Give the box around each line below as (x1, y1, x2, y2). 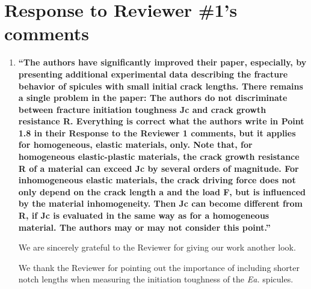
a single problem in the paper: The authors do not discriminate (18, 91, 288, 104)
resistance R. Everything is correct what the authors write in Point (18, 115, 304, 127)
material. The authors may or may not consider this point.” (18, 221, 271, 233)
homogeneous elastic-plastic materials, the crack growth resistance (18, 150, 300, 163)
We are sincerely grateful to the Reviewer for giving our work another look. (18, 241, 296, 254)
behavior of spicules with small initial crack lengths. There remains (18, 79, 303, 92)
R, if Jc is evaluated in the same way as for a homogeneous (18, 209, 269, 222)
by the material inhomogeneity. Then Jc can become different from (18, 197, 303, 210)
